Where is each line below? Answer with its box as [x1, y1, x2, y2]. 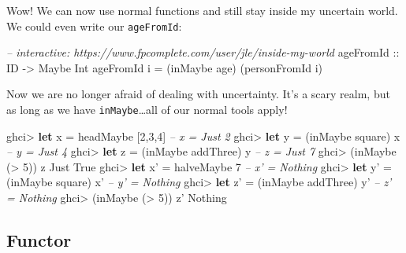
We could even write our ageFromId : [6, 17, 182, 34]
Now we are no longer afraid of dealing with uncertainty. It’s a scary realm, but [6, 86, 390, 102]
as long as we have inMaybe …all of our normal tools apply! [6, 101, 288, 118]
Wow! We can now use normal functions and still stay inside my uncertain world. [6, 2, 398, 18]
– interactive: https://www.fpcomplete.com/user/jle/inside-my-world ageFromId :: [6, 44, 400, 60]
